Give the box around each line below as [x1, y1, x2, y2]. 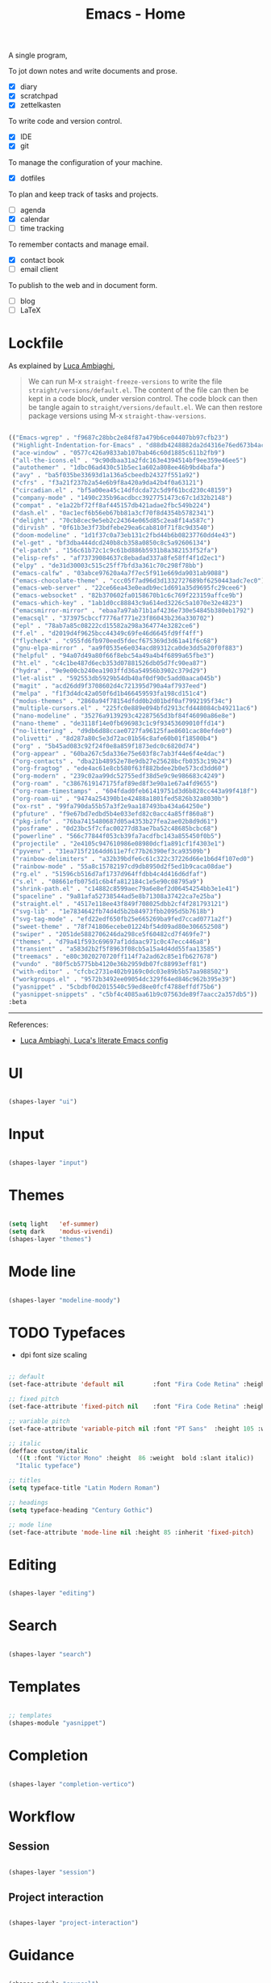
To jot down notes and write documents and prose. [8, 66, 177, 76]
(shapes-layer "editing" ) [8, 1589, 95, 1598]
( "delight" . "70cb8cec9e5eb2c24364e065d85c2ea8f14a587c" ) [11, 516, 215, 524]
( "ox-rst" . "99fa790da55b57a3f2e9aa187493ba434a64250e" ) [11, 802, 211, 810]
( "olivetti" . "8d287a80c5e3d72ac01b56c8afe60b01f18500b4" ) [11, 734, 219, 743]
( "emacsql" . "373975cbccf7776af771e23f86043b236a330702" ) [11, 614, 215, 622]
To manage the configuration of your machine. [8, 157, 163, 167]
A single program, [8, 50, 68, 61]
